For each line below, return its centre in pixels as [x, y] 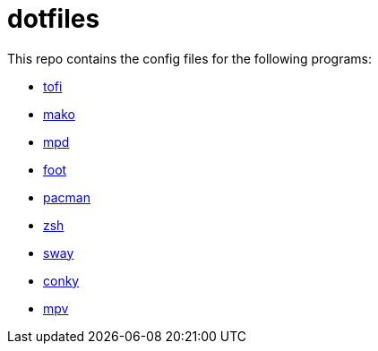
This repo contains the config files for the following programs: [189, 58]
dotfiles [54, 19]
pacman [67, 197]
